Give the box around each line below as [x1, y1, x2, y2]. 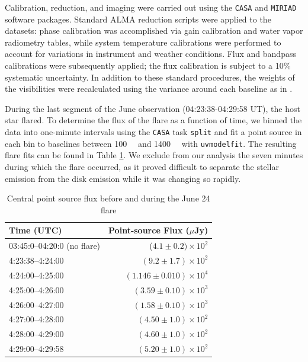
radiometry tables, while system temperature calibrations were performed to [5, 36, 281, 48]
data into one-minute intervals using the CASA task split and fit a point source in [5, 126, 302, 137]
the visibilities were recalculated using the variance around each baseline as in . [5, 82, 293, 95]
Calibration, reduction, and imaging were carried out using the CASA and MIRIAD [5, 1, 297, 13]
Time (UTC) [9, 224, 62, 236]
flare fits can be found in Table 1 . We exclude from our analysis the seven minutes [5, 149, 303, 161]
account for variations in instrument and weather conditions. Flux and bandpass [5, 47, 296, 60]
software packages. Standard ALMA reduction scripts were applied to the [5, 12, 271, 25]
